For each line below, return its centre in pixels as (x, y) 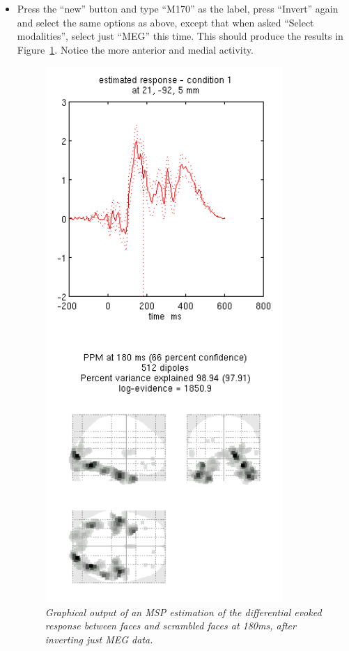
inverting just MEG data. (99, 639)
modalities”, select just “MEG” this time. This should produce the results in (180, 36)
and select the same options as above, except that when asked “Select (165, 22)
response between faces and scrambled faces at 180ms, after (170, 626)
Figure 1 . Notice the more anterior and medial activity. (135, 49)
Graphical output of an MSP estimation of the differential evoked (183, 612)
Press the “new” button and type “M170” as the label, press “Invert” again (178, 8)
